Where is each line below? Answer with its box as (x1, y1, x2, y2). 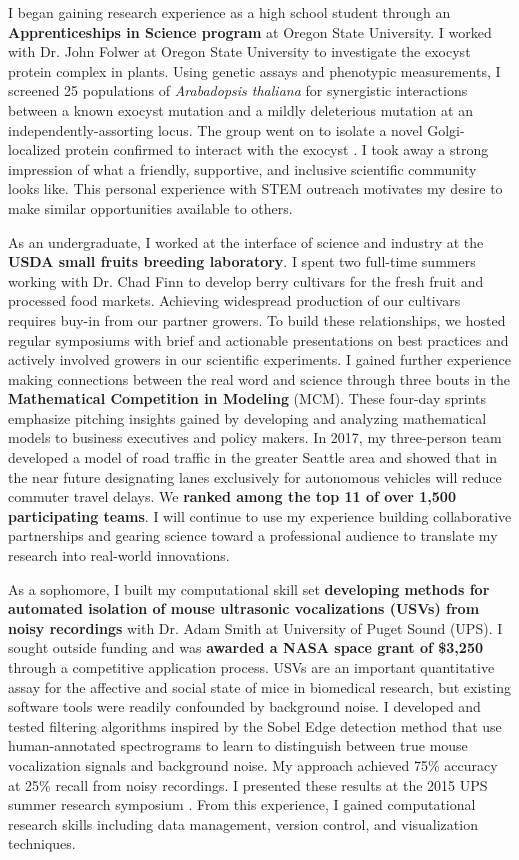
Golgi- (427, 119, 465, 140)
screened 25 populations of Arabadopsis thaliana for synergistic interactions (8, 80, 468, 101)
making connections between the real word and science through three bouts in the (8, 368, 511, 389)
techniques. (8, 833, 76, 854)
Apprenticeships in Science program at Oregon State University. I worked (8, 21, 492, 42)
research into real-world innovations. (8, 545, 230, 566)
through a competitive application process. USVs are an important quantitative (8, 657, 495, 677)
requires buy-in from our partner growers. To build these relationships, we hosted (8, 309, 506, 330)
